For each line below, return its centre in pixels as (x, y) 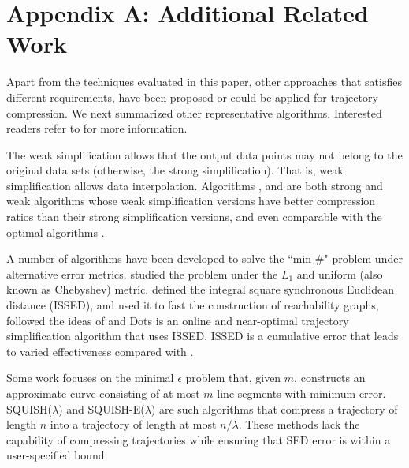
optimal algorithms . (56, 232)
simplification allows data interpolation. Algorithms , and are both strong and (195, 185)
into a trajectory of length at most (133, 424)
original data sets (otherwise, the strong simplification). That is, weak (175, 170)
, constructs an (330, 378)
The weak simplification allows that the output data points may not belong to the (204, 154)
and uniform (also (340, 273)
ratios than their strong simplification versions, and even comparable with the (194, 217)
